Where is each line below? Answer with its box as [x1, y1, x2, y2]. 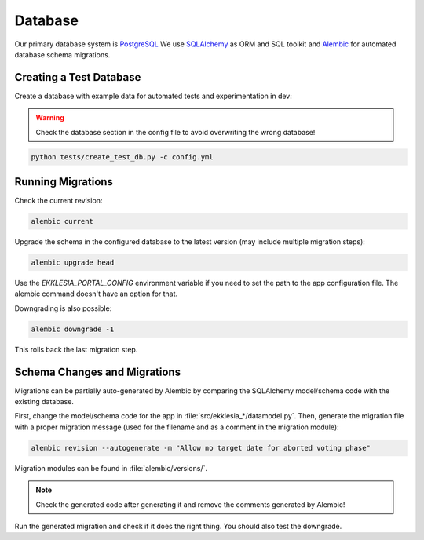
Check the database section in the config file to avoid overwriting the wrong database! [35, 127, 316, 137]
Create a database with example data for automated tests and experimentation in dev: [14, 91, 292, 100]
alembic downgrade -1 [31, 324, 115, 334]
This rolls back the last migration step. [14, 345, 138, 354]
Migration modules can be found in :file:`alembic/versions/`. [14, 463, 208, 472]
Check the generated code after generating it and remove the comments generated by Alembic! [35, 499, 345, 509]
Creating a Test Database [14, 71, 141, 84]
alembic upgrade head [31, 258, 115, 267]
